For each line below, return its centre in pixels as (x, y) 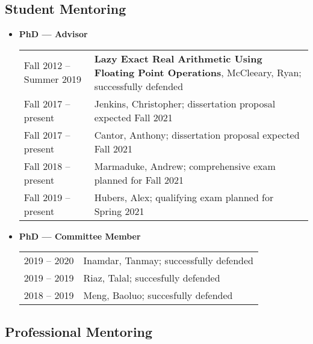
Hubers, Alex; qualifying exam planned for (184, 197)
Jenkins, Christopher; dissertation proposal (185, 103)
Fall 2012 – (47, 65)
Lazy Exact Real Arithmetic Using (178, 58)
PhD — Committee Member (80, 236)
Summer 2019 (52, 79)
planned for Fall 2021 (139, 180)
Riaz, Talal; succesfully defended (152, 278)
